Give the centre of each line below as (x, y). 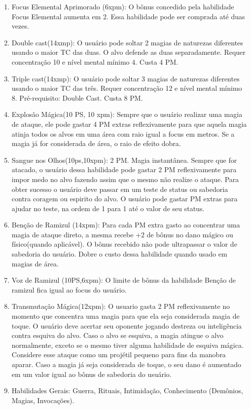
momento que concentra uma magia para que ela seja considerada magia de (125, 316)
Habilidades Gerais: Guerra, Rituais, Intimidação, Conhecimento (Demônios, (127, 390)
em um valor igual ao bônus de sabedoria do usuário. (91, 374)
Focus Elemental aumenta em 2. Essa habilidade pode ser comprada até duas (128, 16)
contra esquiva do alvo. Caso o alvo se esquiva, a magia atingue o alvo (118, 335)
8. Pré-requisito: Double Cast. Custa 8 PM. (77, 97)
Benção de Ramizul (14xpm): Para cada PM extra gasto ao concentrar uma (126, 225)
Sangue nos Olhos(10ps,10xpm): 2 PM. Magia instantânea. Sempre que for (124, 160)
